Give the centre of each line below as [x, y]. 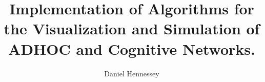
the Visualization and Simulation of [132, 28]
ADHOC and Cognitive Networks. [132, 48]
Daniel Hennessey [132, 73]
